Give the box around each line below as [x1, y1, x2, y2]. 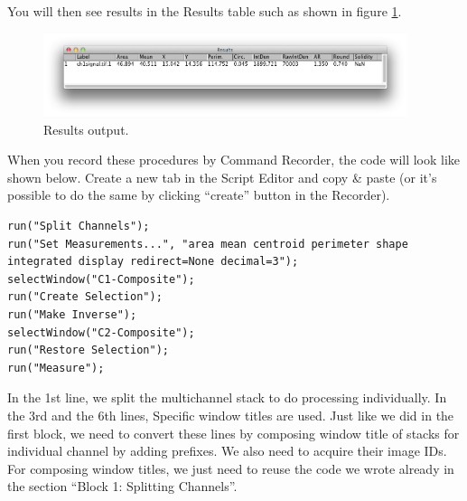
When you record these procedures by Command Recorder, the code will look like [7, 150, 461, 169]
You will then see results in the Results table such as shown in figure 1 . [7, 2, 402, 20]
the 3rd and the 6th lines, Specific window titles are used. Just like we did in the [7, 406, 454, 425]
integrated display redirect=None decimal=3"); [7, 255, 299, 269]
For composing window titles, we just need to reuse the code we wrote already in [7, 458, 454, 477]
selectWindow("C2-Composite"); [7, 326, 195, 339]
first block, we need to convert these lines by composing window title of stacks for [7, 423, 460, 442]
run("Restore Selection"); [7, 344, 169, 357]
